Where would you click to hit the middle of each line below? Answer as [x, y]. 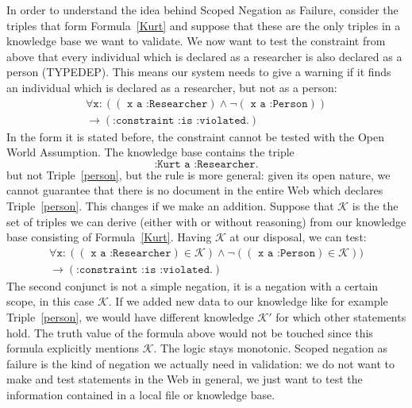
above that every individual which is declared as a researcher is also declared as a [204, 56]
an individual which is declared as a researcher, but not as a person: [172, 87]
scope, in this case [50, 301]
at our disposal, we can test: [298, 237]
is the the [375, 206]
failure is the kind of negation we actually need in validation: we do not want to [200, 363]
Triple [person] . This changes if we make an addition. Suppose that [170, 206]
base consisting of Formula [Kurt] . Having [109, 237]
